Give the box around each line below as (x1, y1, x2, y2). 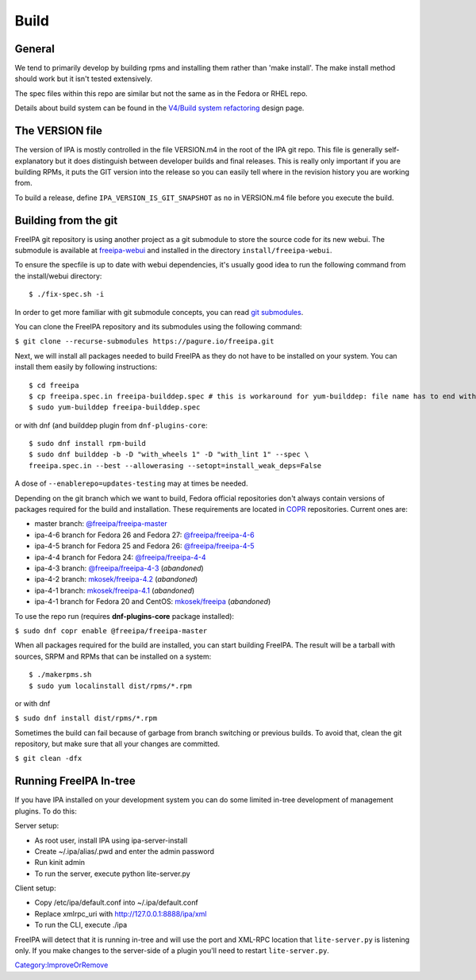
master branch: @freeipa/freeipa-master (34, 519, 167, 528)
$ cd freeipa (29, 381, 79, 390)
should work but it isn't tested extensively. (14, 74, 153, 83)
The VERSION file (14, 124, 103, 138)
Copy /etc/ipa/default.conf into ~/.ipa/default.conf (34, 897, 198, 908)
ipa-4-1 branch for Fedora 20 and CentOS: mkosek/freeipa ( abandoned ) (34, 597, 271, 606)
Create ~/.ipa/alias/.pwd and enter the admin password (34, 846, 214, 856)
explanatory (14, 156, 54, 166)
